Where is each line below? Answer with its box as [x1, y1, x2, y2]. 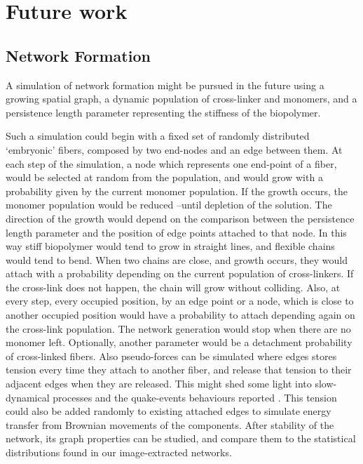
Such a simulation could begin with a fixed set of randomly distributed [6, 128, 310, 143]
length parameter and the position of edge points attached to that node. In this [6, 225, 347, 239]
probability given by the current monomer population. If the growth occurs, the [6, 183, 348, 198]
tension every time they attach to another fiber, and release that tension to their [6, 362, 352, 377]
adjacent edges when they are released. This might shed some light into [6, 376, 312, 391]
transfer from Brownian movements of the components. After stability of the [6, 417, 334, 432]
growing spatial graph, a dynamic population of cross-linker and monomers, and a [6, 91, 357, 106]
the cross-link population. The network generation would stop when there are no [6, 321, 351, 336]
